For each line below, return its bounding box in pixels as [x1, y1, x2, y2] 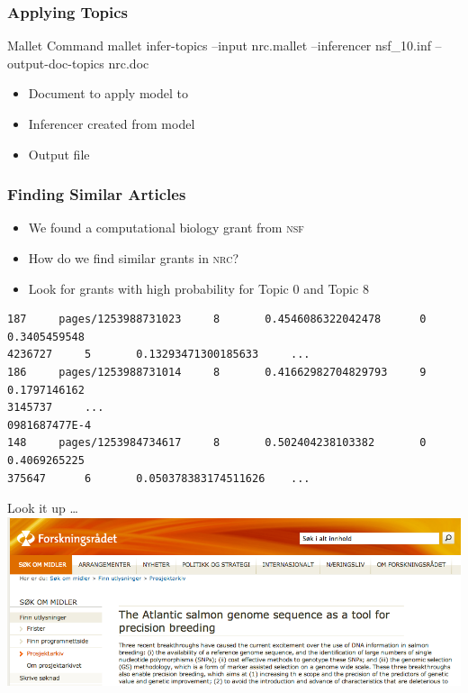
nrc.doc [108, 53, 149, 72]
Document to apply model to [28, 84, 188, 103]
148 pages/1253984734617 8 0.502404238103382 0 [7, 436, 427, 450]
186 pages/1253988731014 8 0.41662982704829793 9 [7, 365, 427, 378]
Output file [28, 144, 90, 163]
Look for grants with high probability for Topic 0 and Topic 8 [28, 278, 369, 297]
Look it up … [7, 498, 78, 517]
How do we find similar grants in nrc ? [28, 249, 238, 267]
